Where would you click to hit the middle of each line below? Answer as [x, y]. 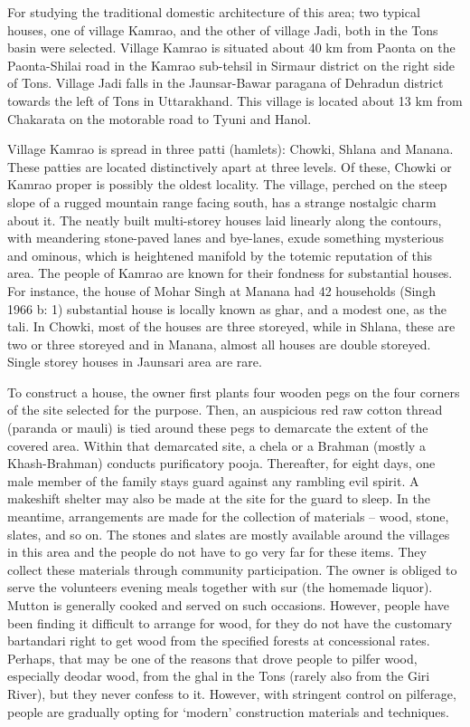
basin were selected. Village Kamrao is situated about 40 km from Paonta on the [231, 48]
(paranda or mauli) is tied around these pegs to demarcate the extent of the [218, 428]
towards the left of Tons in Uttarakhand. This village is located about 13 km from [235, 100]
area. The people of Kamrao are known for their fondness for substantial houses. [230, 273]
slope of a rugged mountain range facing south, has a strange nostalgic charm [222, 201]
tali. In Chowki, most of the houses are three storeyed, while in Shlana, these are [231, 326]
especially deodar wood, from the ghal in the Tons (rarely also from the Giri [219, 676]
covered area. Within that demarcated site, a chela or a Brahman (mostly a [216, 445]
